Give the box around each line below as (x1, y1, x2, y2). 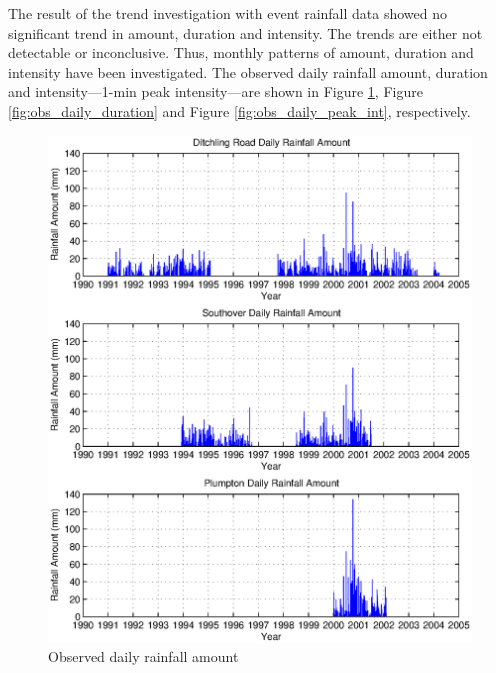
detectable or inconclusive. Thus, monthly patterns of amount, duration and (8, 42, 474, 63)
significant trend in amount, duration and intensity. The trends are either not (8, 22, 483, 43)
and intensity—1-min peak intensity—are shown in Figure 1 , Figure (8, 81, 423, 102)
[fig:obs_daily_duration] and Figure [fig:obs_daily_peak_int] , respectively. (8, 100, 471, 121)
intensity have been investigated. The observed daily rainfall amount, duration (8, 61, 488, 82)
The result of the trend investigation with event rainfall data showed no (8, 3, 448, 23)
